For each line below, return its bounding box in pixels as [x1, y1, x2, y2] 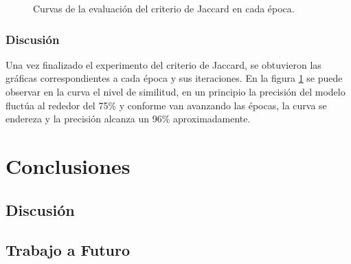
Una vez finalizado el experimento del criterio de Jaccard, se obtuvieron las [5, 57, 321, 71]
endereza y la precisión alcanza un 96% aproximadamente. [5, 111, 251, 126]
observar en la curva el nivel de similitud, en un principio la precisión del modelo [5, 85, 346, 98]
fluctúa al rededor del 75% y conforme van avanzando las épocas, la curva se [5, 98, 327, 112]
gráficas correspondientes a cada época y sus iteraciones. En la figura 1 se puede [5, 71, 343, 85]
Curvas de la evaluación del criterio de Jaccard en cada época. [33, 1, 295, 15]
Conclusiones [5, 151, 131, 179]
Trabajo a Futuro [5, 239, 131, 261]
